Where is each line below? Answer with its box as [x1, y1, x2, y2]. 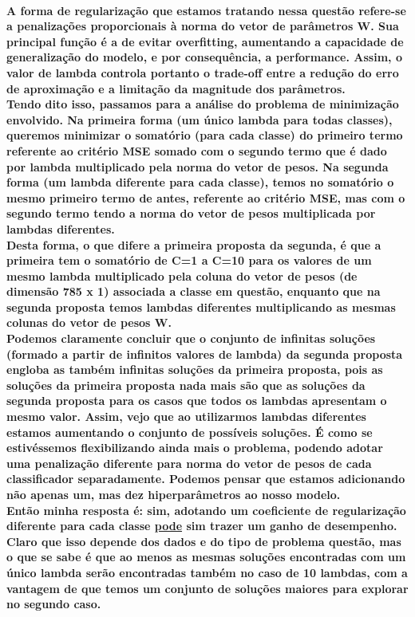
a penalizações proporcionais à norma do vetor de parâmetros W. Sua [6, 18, 399, 34]
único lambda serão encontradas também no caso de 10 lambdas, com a [6, 564, 408, 580]
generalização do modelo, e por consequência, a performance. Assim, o [6, 49, 402, 65]
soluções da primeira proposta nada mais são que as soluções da [6, 376, 366, 393]
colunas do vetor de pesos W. [6, 314, 172, 331]
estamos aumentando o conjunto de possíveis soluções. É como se [6, 423, 373, 440]
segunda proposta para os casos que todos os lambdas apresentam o [6, 392, 387, 409]
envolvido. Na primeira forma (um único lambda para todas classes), [6, 111, 393, 128]
